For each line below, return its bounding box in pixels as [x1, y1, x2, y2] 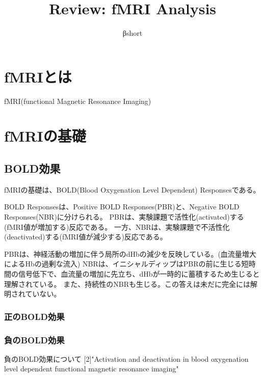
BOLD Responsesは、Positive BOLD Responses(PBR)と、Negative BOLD [4, 201, 240, 212]
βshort [122, 28, 143, 38]
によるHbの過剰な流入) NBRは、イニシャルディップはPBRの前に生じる [4, 258, 242, 269]
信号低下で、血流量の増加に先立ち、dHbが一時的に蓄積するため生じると [18, 268, 260, 279]
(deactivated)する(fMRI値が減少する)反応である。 [4, 231, 167, 242]
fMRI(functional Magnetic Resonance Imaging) [4, 95, 151, 106]
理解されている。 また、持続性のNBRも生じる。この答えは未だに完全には [4, 278, 250, 289]
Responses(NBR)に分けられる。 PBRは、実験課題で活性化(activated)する [4, 211, 244, 222]
